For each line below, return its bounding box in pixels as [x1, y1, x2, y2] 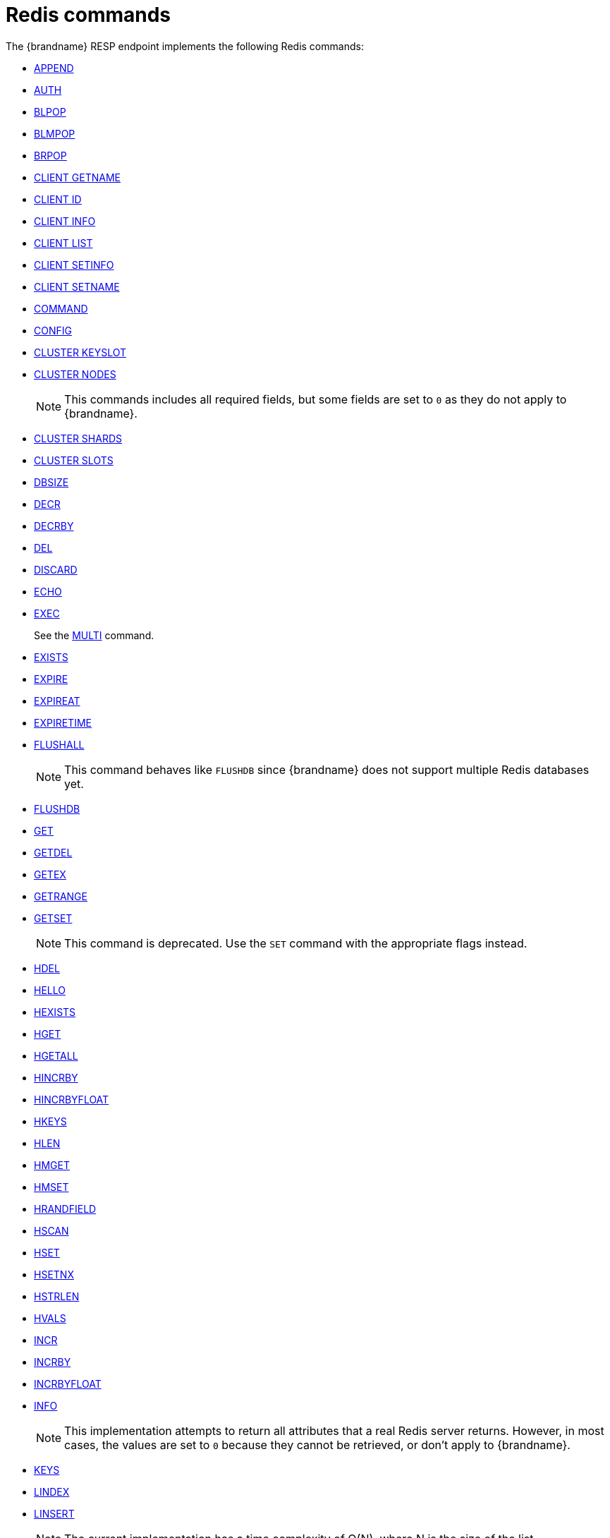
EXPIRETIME [34, 716, 92, 729]
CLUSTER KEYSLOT [34, 346, 127, 358]
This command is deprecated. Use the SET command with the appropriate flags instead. [64, 935, 527, 950]
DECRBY [34, 519, 74, 532]
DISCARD [34, 563, 78, 576]
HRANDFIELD [34, 1202, 97, 1215]
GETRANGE [34, 890, 87, 902]
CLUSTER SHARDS [34, 432, 123, 444]
